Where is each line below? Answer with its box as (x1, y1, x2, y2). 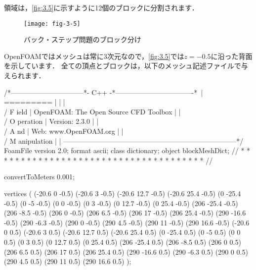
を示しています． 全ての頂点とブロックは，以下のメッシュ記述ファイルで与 (4, 60, 248, 71)
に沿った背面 (211, 51, 253, 61)
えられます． (4, 70, 45, 81)
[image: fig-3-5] (24, 20, 81, 27)
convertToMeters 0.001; (4, 171, 75, 182)
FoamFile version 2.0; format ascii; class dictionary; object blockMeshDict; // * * (4, 145, 251, 156)
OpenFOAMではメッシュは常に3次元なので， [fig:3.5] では (4, 51, 184, 61)
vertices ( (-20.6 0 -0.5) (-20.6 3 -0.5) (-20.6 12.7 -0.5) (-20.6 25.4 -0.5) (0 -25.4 (4, 188, 241, 198)
